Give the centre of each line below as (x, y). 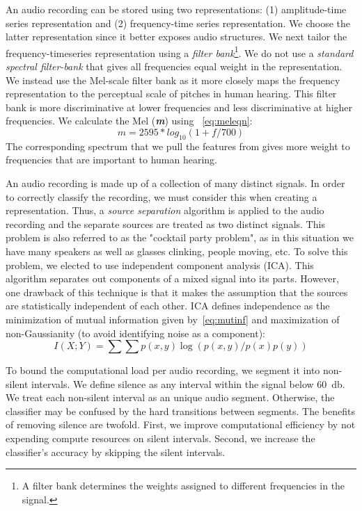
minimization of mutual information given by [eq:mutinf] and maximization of (173, 319)
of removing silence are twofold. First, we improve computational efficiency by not (181, 424)
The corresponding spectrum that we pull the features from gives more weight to (178, 146)
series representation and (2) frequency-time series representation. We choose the (178, 23)
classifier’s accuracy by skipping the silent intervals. (116, 452)
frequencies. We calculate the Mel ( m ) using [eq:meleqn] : (129, 121)
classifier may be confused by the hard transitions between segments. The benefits (180, 411)
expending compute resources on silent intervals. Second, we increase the (160, 438)
